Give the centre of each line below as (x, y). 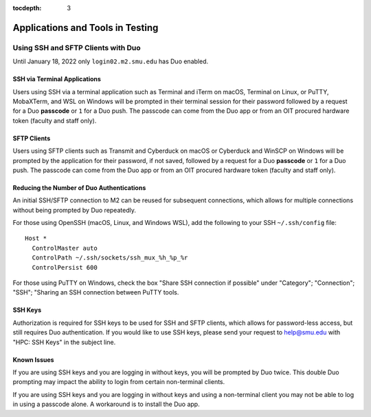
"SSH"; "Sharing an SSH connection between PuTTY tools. (96, 292)
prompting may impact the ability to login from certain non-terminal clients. (119, 382)
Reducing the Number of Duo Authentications (79, 188)
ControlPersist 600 (65, 267)
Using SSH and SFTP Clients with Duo (77, 47)
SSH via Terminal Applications (57, 79)
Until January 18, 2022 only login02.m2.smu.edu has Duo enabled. (111, 61)
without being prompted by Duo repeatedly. (75, 210)
